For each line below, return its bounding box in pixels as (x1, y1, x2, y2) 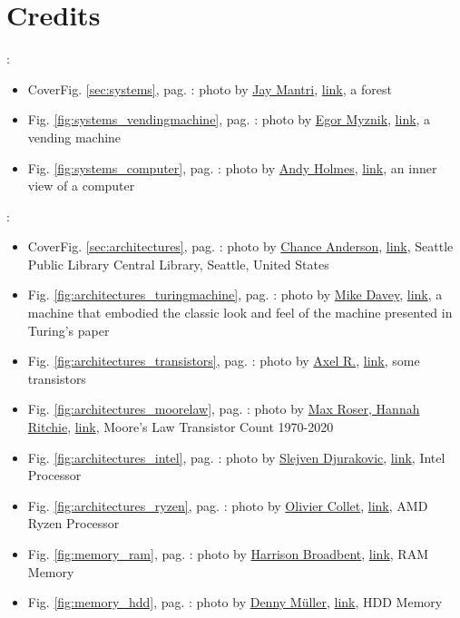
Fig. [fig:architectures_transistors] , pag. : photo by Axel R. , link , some (27, 351, 420, 370)
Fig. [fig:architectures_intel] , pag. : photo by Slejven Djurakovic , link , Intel (27, 447, 445, 466)
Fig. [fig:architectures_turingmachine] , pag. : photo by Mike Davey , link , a (27, 285, 443, 304)
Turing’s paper (27, 320, 110, 339)
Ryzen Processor (27, 514, 120, 533)
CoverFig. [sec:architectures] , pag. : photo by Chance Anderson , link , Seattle (27, 237, 454, 256)
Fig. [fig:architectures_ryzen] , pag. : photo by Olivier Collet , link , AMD (27, 495, 428, 515)
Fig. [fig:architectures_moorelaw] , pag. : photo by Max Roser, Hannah (27, 399, 420, 418)
